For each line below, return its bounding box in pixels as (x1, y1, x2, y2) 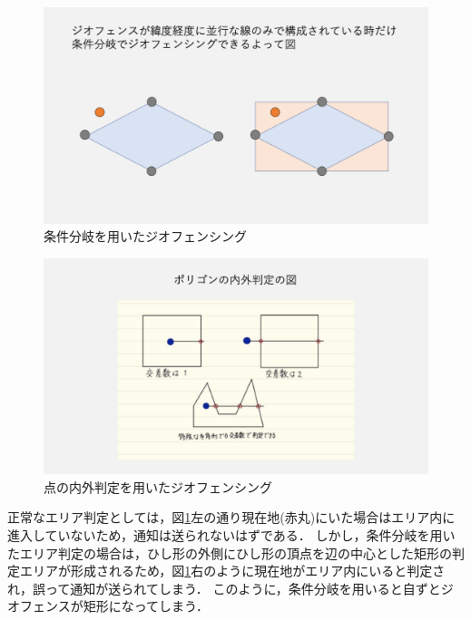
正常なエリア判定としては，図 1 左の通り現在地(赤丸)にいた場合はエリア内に (7, 508, 456, 527)
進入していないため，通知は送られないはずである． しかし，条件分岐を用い (7, 525, 456, 544)
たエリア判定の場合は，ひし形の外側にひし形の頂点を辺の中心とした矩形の (7, 543, 452, 562)
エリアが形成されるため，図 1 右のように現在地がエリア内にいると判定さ (19, 561, 446, 580)
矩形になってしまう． (83, 596, 209, 615)
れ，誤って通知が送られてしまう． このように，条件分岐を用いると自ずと (7, 578, 441, 597)
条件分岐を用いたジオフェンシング (44, 227, 247, 246)
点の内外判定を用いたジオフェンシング (44, 477, 272, 496)
